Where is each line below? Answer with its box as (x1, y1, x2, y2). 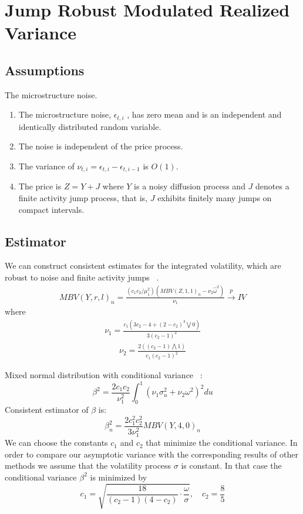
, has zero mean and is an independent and (127, 108, 282, 121)
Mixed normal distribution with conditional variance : (5, 369, 203, 381)
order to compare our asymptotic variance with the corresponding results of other (5, 448, 298, 460)
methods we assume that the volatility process (5, 459, 171, 472)
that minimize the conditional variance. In (146, 436, 298, 449)
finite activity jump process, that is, (18, 192, 148, 204)
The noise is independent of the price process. (18, 140, 183, 152)
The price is (18, 180, 62, 192)
